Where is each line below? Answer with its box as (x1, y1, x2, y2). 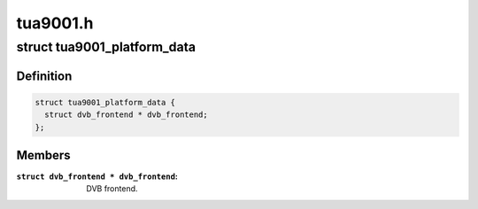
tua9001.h (16, 13, 94, 33)
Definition (16, 68, 73, 83)
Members (16, 148, 71, 163)
